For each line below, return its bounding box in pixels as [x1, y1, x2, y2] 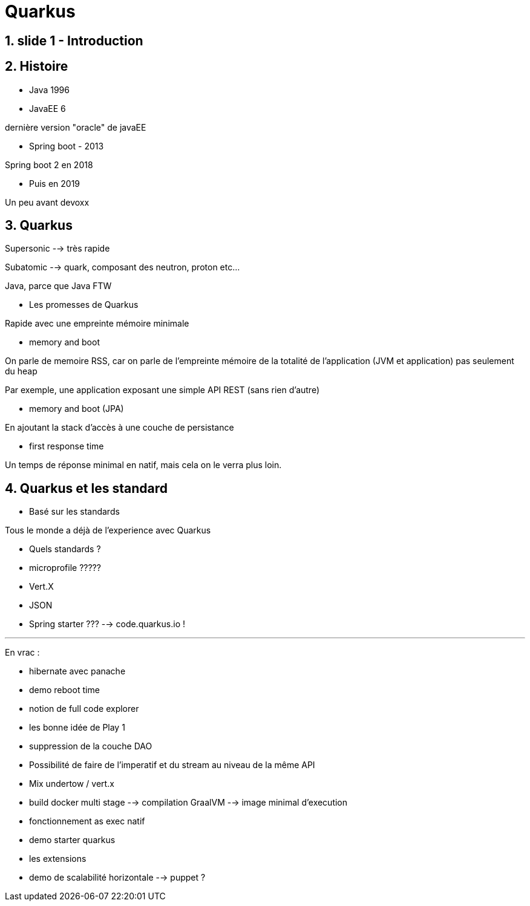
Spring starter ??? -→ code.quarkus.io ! [29, 619, 185, 630]
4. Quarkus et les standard [5, 480, 168, 496]
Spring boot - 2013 [29, 140, 104, 151]
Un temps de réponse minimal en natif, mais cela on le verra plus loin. [5, 460, 282, 471]
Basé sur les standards [29, 506, 120, 517]
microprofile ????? [29, 562, 101, 573]
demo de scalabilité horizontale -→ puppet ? [29, 872, 206, 883]
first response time [29, 441, 104, 452]
